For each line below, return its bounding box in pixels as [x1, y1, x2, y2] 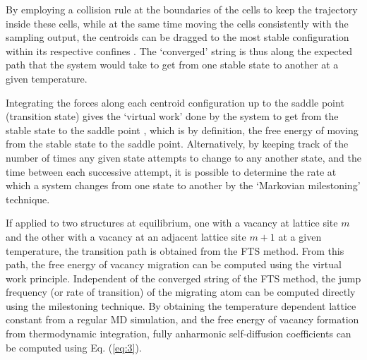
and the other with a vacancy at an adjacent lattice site [6, 229, 246, 244]
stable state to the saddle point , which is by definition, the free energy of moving [6, 122, 359, 137]
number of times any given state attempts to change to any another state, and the [6, 150, 361, 164]
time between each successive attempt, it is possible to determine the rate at [6, 164, 337, 179]
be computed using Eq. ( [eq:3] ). [6, 340, 142, 354]
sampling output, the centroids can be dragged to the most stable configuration [6, 30, 349, 44]
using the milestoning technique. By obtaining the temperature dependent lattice [6, 298, 356, 313]
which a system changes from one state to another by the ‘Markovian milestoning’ [6, 178, 361, 193]
